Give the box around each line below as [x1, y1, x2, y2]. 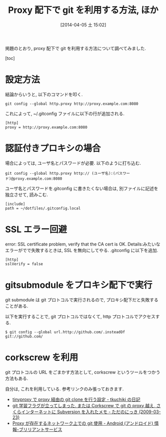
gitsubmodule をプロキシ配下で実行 [5, 279, 153, 291]
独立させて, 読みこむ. [5, 192, 49, 197]
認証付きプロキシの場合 [5, 143, 101, 154]
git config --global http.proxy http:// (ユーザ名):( [5, 171, 115, 176]
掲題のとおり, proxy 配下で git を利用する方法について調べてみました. [5, 45, 146, 51]
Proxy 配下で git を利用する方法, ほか [8, 4, 159, 16]
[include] [5, 201, 26, 206]
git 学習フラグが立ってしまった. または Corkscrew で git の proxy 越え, [12, 402, 156, 408]
